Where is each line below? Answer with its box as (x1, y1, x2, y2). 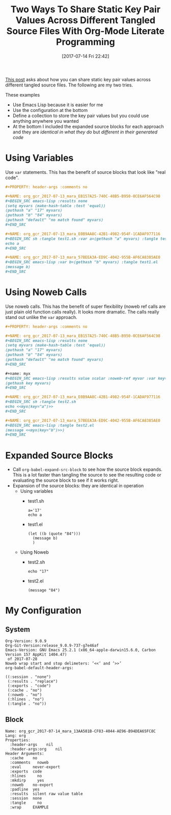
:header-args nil (10, 742, 53, 748)
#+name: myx (5, 371, 31, 376)
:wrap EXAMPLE (10, 805, 49, 810)
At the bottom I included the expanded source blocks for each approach (12, 123, 164, 129)
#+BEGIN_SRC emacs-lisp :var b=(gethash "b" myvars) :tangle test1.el (5, 260, 158, 265)
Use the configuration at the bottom (12, 107, 88, 113)
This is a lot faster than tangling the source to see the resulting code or (12, 472, 162, 478)
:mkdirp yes (10, 778, 44, 783)
